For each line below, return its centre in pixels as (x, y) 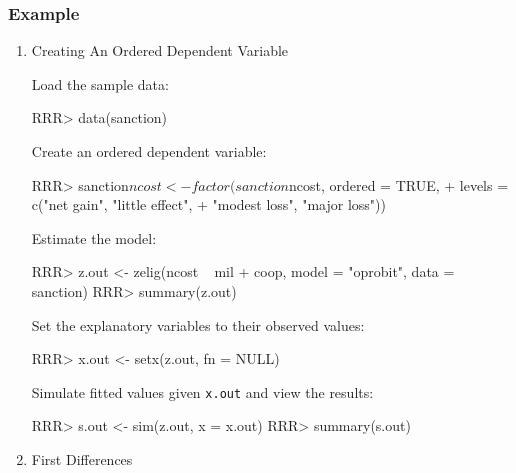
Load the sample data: (100, 83)
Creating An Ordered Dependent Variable (160, 50)
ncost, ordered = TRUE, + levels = (398, 184)
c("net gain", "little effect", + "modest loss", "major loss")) (208, 204)
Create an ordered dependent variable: (149, 151)
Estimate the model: (94, 237)
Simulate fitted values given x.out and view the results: (202, 391)
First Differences (82, 459)
